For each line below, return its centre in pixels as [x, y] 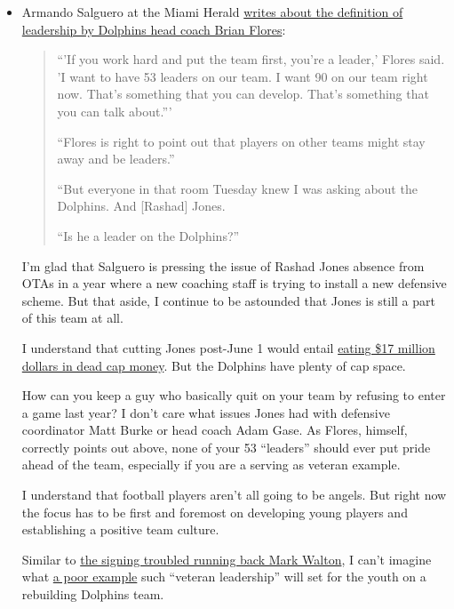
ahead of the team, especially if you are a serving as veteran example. [211, 465]
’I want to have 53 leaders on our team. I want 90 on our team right [243, 76]
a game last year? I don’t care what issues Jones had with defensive [206, 412]
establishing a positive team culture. [120, 529]
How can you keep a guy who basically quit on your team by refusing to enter [234, 395]
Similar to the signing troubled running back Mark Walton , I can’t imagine [227, 559]
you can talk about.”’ [115, 111]
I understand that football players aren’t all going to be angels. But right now [234, 495]
